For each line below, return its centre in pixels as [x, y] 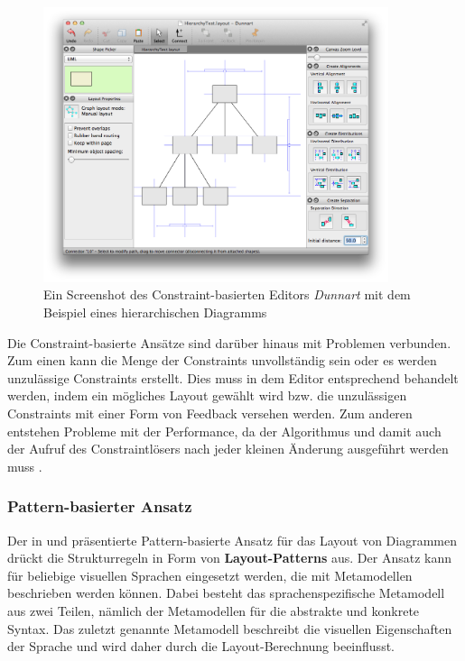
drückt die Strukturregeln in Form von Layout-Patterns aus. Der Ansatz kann [230, 558]
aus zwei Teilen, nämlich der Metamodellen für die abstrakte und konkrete [214, 611]
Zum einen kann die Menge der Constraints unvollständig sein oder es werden [222, 360]
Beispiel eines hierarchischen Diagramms [155, 312]
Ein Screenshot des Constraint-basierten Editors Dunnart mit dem [227, 294]
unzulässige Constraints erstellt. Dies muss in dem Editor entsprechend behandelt [233, 377]
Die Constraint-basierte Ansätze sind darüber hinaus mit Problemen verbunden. [229, 342]
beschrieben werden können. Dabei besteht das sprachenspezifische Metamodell [226, 593]
